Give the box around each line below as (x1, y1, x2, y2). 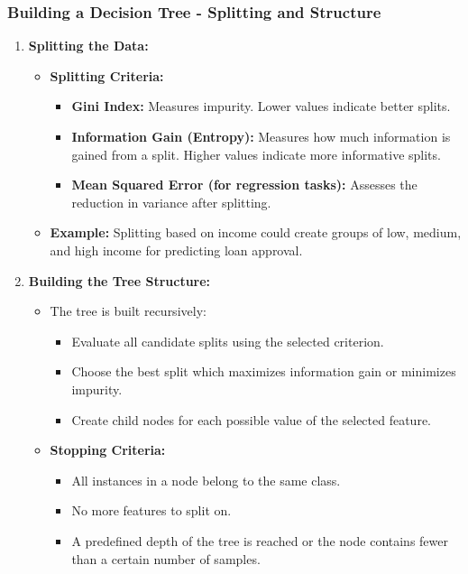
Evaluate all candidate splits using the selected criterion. (71, 331, 384, 350)
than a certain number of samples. (71, 549, 261, 568)
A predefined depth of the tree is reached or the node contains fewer (71, 531, 448, 550)
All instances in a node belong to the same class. (71, 470, 341, 489)
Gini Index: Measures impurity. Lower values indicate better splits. (71, 97, 451, 116)
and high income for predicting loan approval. (50, 240, 303, 259)
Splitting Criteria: (50, 66, 164, 85)
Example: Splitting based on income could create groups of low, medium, (50, 223, 462, 242)
